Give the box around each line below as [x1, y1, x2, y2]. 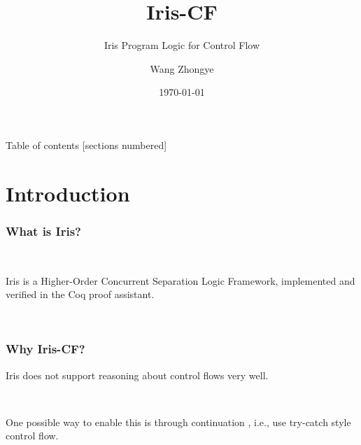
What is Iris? [6, 222, 81, 239]
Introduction [6, 178, 130, 207]
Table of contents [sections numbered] [6, 137, 167, 152]
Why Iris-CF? [6, 340, 85, 358]
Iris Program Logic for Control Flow [104, 38, 260, 52]
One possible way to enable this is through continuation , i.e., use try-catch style [6, 414, 351, 429]
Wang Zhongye [150, 61, 214, 76]
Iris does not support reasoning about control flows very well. [6, 367, 269, 382]
